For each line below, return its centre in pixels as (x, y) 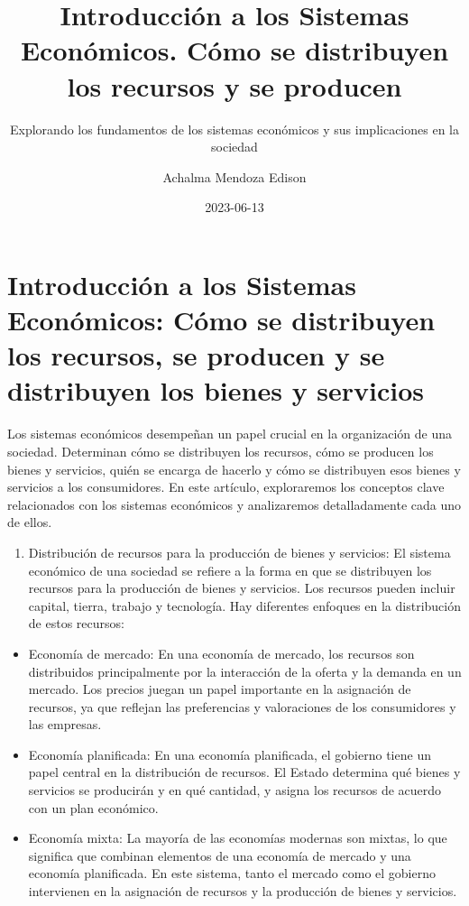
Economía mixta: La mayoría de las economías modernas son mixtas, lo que (238, 838)
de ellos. (30, 522)
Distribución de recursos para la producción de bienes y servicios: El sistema (239, 552)
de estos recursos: (76, 623)
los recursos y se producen (234, 85)
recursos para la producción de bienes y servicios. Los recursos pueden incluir (242, 588)
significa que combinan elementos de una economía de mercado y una (220, 855)
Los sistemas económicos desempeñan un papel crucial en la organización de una (230, 434)
